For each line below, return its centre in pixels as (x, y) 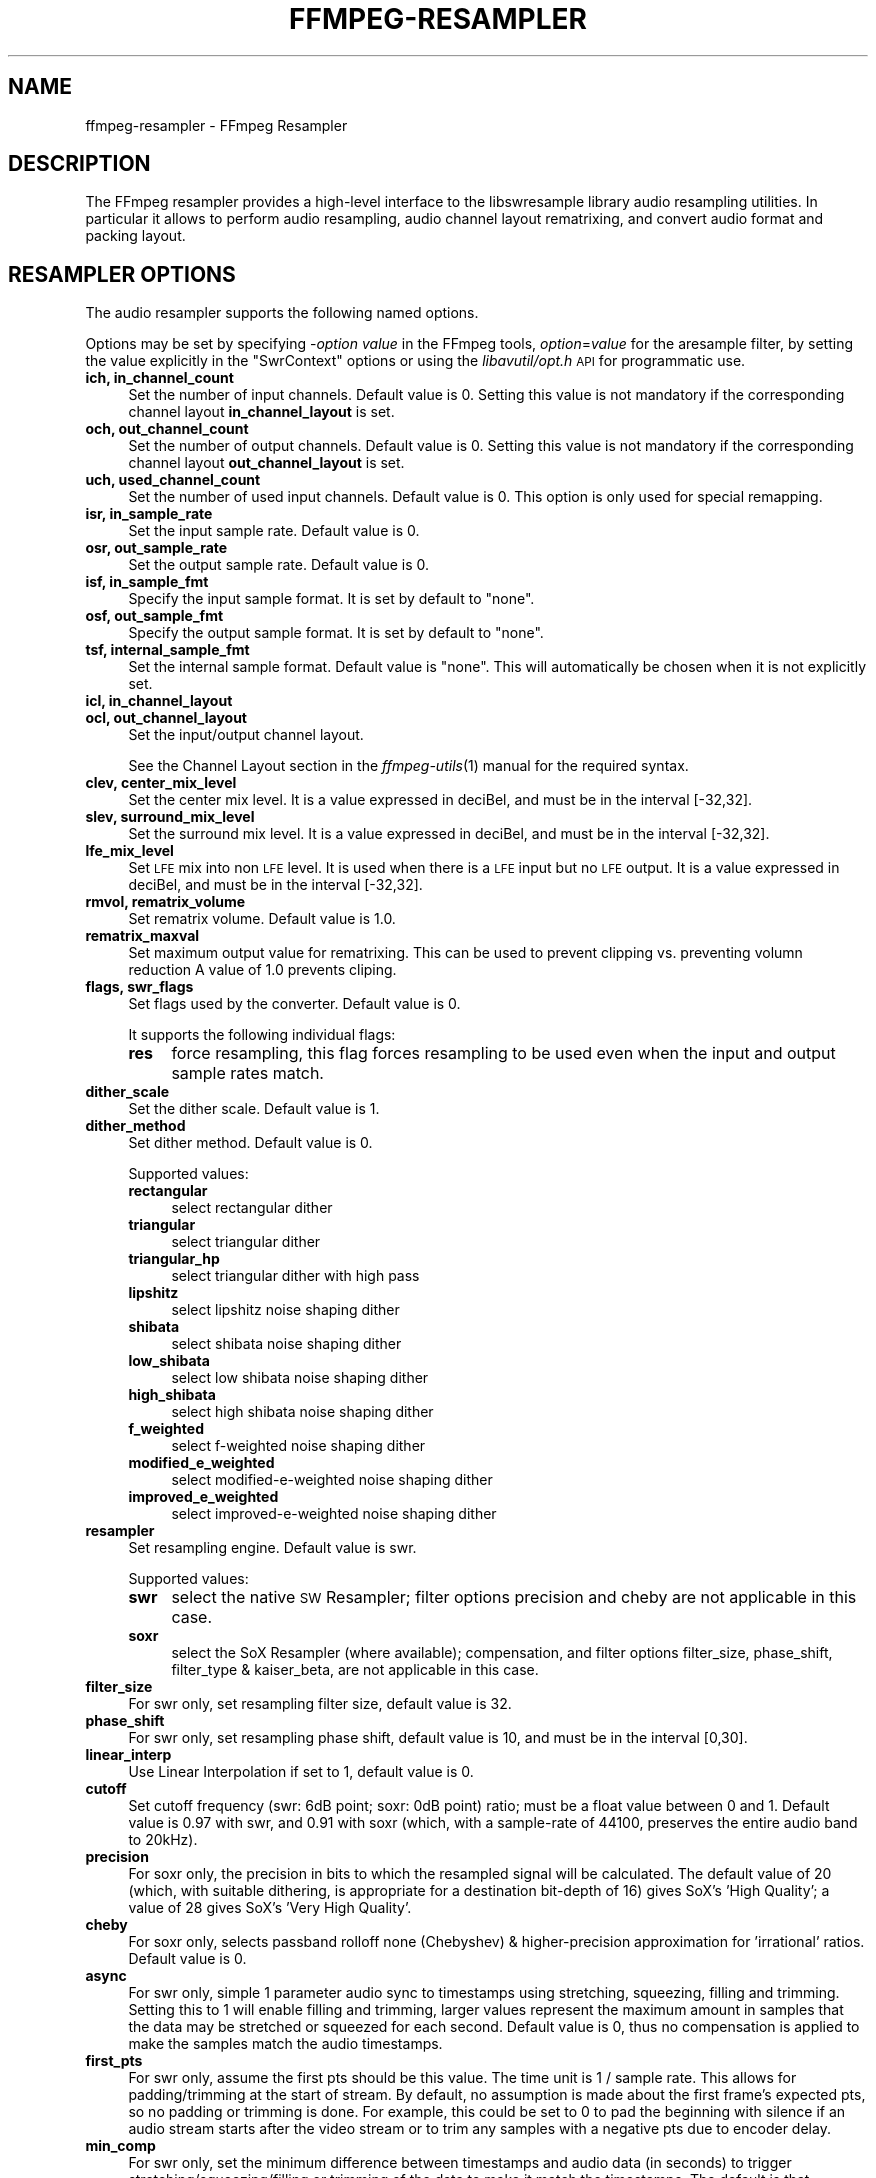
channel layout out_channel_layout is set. (266, 463)
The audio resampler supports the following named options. (282, 313)
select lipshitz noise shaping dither (285, 1310)
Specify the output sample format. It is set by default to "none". (336, 633)
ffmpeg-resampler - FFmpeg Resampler (216, 125)
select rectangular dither (252, 1208)
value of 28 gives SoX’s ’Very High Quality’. (270, 1908)
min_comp (120, 2146)
